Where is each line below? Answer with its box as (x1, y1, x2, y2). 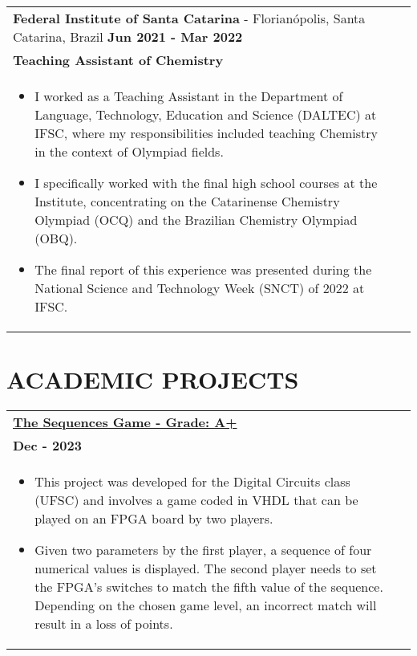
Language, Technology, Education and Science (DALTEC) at (34, 105, 377, 124)
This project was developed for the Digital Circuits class (34, 472, 350, 491)
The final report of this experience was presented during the (34, 260, 372, 279)
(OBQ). (34, 229, 78, 247)
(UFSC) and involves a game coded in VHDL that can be (34, 491, 358, 510)
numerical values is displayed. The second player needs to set (34, 559, 377, 578)
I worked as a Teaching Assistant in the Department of (34, 87, 343, 105)
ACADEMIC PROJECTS (6, 363, 299, 396)
